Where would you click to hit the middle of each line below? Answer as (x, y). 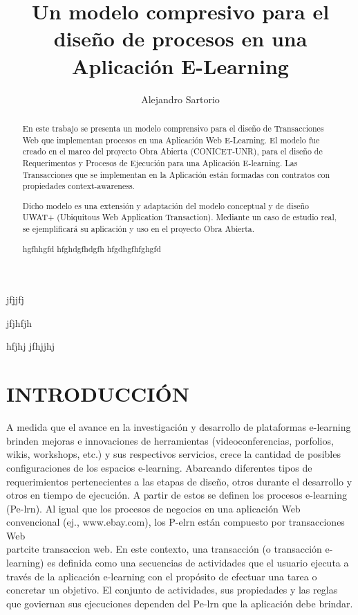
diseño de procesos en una (180, 38)
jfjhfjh (19, 322)
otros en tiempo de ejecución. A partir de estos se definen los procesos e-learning (177, 495)
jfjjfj (15, 300)
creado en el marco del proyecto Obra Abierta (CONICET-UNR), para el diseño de (172, 151)
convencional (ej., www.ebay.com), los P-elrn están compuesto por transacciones (176, 522)
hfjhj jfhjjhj (31, 346)
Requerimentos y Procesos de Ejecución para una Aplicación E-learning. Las (160, 162)
